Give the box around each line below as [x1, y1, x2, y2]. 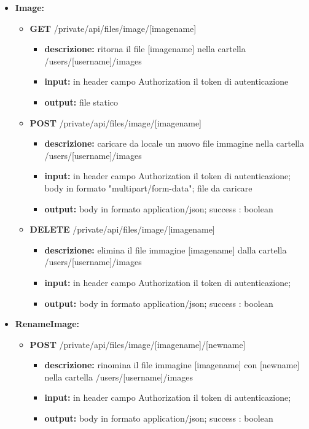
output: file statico [44, 95, 118, 108]
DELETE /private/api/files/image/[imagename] [29, 223, 215, 236]
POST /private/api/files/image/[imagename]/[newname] [29, 338, 246, 350]
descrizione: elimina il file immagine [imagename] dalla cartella [44, 243, 287, 256]
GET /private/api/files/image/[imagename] [29, 21, 197, 34]
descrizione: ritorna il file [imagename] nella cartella [44, 42, 246, 55]
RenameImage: [15, 317, 80, 330]
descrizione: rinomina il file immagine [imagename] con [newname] [44, 358, 300, 371]
